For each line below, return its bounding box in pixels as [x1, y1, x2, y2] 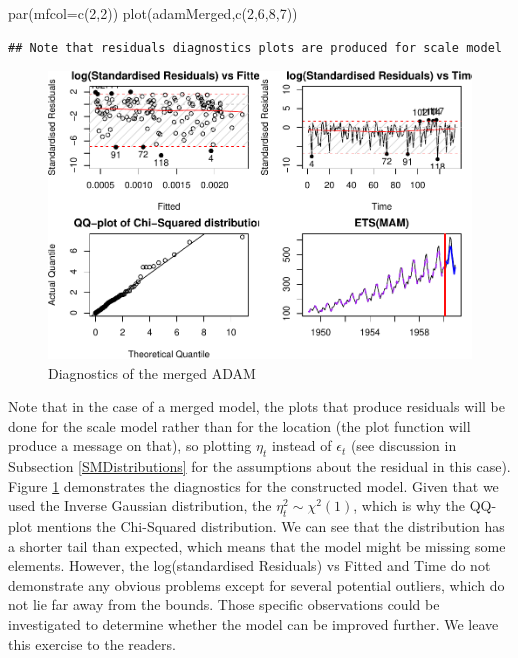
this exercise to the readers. [8, 633, 176, 654]
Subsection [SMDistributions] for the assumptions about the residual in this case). [8, 456, 511, 477]
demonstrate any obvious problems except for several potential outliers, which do [8, 574, 505, 595]
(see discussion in [350, 435, 457, 456]
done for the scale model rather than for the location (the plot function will [8, 415, 471, 436]
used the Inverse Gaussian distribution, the [8, 495, 272, 516]
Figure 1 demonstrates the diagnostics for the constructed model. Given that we [8, 475, 499, 496]
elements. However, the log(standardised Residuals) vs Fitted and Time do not [8, 555, 491, 576]
